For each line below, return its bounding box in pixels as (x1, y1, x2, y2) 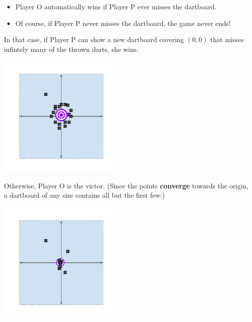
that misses (210, 34, 244, 45)
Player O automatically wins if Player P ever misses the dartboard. (15, 1, 217, 11)
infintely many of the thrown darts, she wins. (4, 44, 139, 54)
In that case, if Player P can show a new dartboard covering (4, 34, 184, 45)
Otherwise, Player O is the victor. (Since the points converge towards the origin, (4, 180, 249, 190)
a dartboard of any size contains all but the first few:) (4, 190, 165, 200)
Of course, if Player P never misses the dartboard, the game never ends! (15, 18, 231, 28)
